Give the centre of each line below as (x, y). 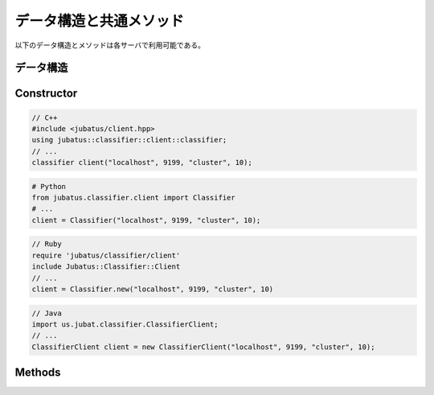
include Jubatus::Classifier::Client (106, 267)
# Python (49, 186)
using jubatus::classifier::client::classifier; (129, 140)
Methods (38, 373)
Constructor (46, 94)
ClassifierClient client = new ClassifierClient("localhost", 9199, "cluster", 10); (203, 347)
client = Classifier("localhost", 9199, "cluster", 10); (146, 220)
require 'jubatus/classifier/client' (106, 255)
